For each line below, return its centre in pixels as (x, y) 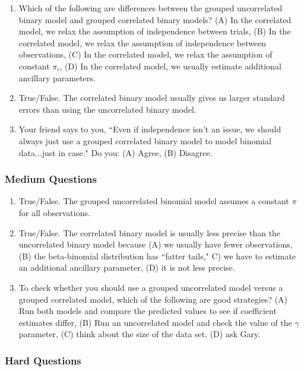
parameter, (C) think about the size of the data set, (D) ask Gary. (140, 334)
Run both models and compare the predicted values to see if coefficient (148, 311)
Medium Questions (51, 179)
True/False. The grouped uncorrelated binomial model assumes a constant (154, 201)
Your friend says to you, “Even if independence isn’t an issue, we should (150, 129)
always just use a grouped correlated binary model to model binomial (145, 140)
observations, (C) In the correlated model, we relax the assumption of (145, 54)
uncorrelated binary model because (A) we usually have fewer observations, (156, 244)
